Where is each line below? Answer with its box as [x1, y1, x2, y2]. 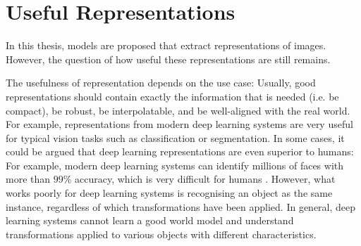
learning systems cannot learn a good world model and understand [6, 213, 294, 228]
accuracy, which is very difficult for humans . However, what [75, 171, 336, 186]
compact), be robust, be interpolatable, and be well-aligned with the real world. [6, 103, 350, 117]
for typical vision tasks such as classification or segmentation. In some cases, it [6, 130, 345, 145]
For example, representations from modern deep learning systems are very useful [6, 117, 353, 131]
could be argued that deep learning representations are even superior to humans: [6, 144, 354, 159]
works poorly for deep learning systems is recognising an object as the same [6, 186, 333, 200]
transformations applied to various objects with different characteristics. [6, 226, 317, 241]
